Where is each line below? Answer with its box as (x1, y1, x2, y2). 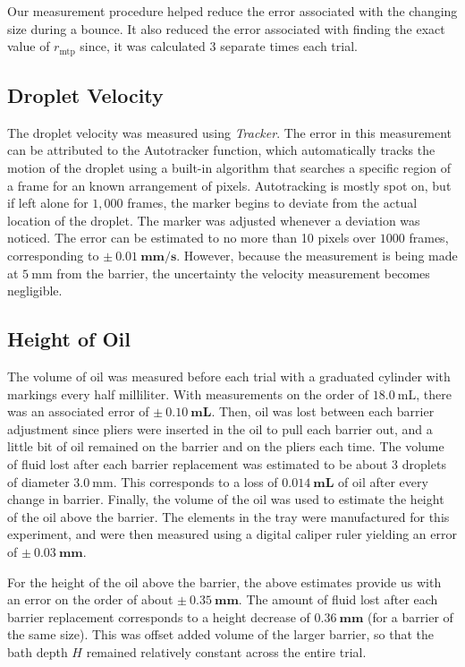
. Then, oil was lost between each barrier (211, 402, 435, 421)
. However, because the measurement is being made (176, 246, 458, 264)
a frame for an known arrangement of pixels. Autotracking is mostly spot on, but (7, 175, 452, 194)
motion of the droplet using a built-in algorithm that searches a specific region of (7, 158, 451, 177)
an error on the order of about (7, 590, 173, 609)
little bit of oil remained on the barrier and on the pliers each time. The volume (7, 437, 444, 456)
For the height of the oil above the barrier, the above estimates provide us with (7, 572, 442, 591)
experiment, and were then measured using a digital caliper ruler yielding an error (7, 525, 457, 543)
